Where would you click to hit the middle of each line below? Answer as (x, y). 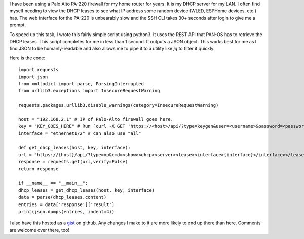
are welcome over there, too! (40, 230)
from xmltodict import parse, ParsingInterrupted (81, 83)
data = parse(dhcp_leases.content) (63, 197)
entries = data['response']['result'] (67, 204)
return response (39, 169)
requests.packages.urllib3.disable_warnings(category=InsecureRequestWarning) (119, 105)
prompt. (18, 25)
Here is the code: (27, 58)
